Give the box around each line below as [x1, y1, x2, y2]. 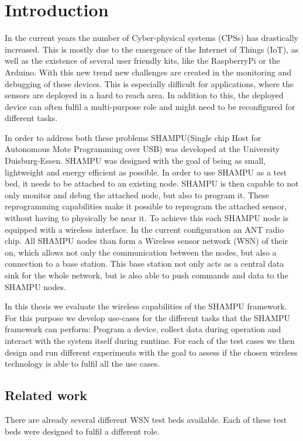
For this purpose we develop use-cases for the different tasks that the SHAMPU [5, 311, 290, 323]
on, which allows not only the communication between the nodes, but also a [5, 246, 277, 258]
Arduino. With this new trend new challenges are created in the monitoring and [5, 66, 291, 78]
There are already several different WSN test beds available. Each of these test [5, 413, 287, 425]
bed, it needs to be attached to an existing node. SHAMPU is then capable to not [5, 177, 299, 190]
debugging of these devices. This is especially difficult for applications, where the [5, 77, 294, 89]
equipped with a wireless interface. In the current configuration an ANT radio [5, 223, 284, 235]
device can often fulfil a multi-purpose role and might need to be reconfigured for [5, 100, 295, 112]
